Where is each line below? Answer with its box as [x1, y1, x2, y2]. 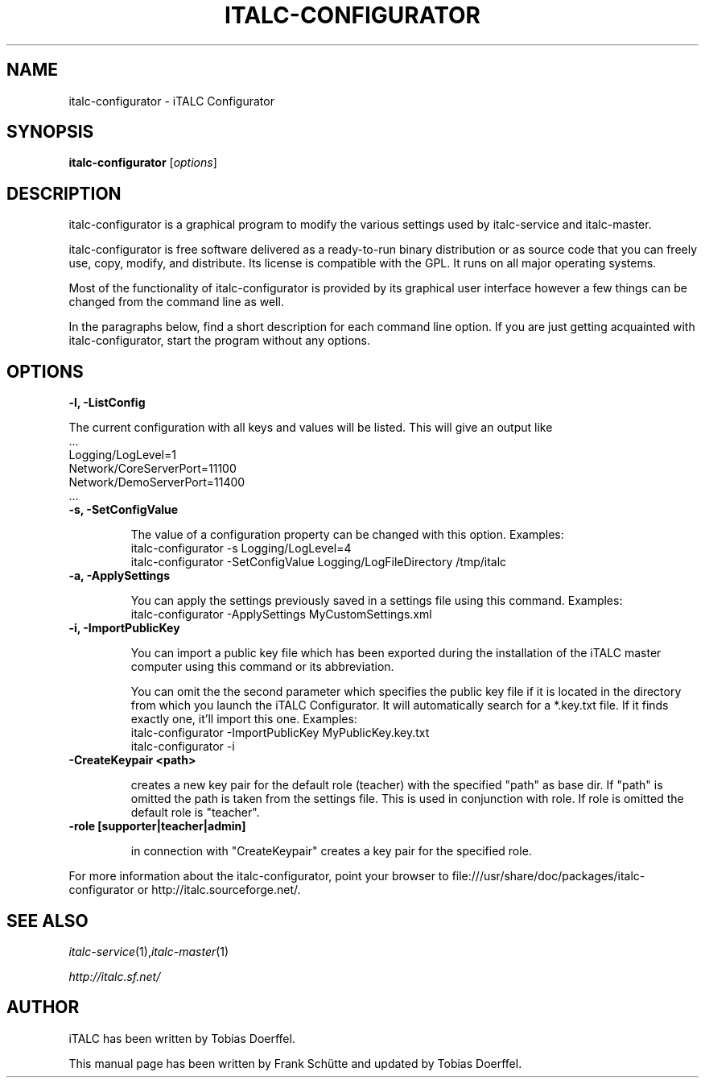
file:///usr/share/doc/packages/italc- [451, 869, 645, 883]
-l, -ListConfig [68, 395, 146, 410]
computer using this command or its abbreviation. [130, 660, 394, 674]
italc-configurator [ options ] [68, 155, 217, 170]
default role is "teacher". [130, 805, 260, 820]
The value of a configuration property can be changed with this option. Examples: [130, 528, 564, 542]
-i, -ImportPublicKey [68, 621, 180, 635]
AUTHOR [6, 997, 80, 1018]
